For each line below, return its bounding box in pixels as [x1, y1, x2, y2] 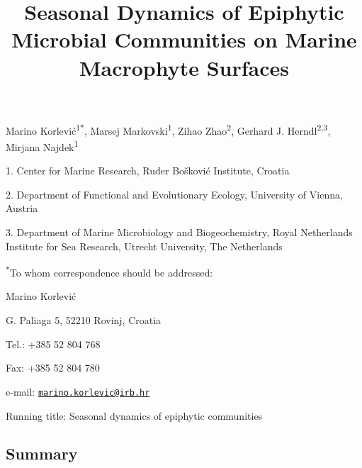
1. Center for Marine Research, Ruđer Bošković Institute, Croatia [6, 163, 290, 178]
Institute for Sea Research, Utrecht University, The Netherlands [6, 238, 283, 253]
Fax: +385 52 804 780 [6, 360, 100, 375]
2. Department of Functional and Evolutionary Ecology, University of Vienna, [6, 186, 343, 201]
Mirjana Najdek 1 [6, 138, 79, 154]
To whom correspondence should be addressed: [9, 264, 213, 279]
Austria [6, 201, 38, 216]
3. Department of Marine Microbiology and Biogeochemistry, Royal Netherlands [6, 225, 353, 240]
